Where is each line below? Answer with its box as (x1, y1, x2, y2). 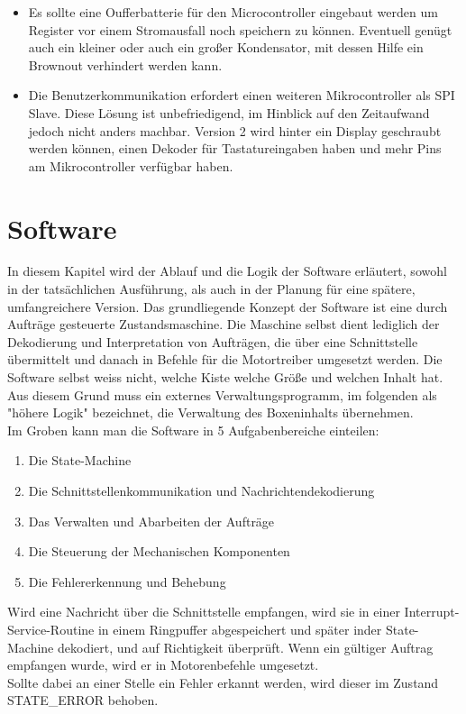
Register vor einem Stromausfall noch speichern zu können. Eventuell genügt (28, 20, 452, 39)
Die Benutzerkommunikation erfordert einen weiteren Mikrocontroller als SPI (28, 86, 455, 105)
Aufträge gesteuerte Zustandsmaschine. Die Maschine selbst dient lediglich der (7, 315, 440, 334)
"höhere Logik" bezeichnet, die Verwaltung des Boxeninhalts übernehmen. (7, 403, 414, 422)
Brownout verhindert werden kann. (28, 55, 223, 74)
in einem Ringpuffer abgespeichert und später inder (97, 619, 382, 638)
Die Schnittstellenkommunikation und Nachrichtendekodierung (28, 481, 375, 499)
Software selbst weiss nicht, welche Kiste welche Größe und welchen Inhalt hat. (7, 368, 443, 387)
